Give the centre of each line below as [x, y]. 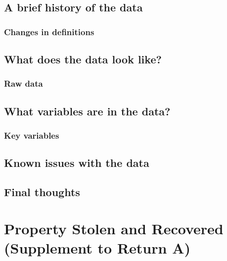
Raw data [23, 83]
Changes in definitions [49, 31]
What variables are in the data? [87, 111]
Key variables [32, 135]
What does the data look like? [83, 59]
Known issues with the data [77, 163]
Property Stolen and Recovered [114, 228]
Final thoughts [42, 192]
